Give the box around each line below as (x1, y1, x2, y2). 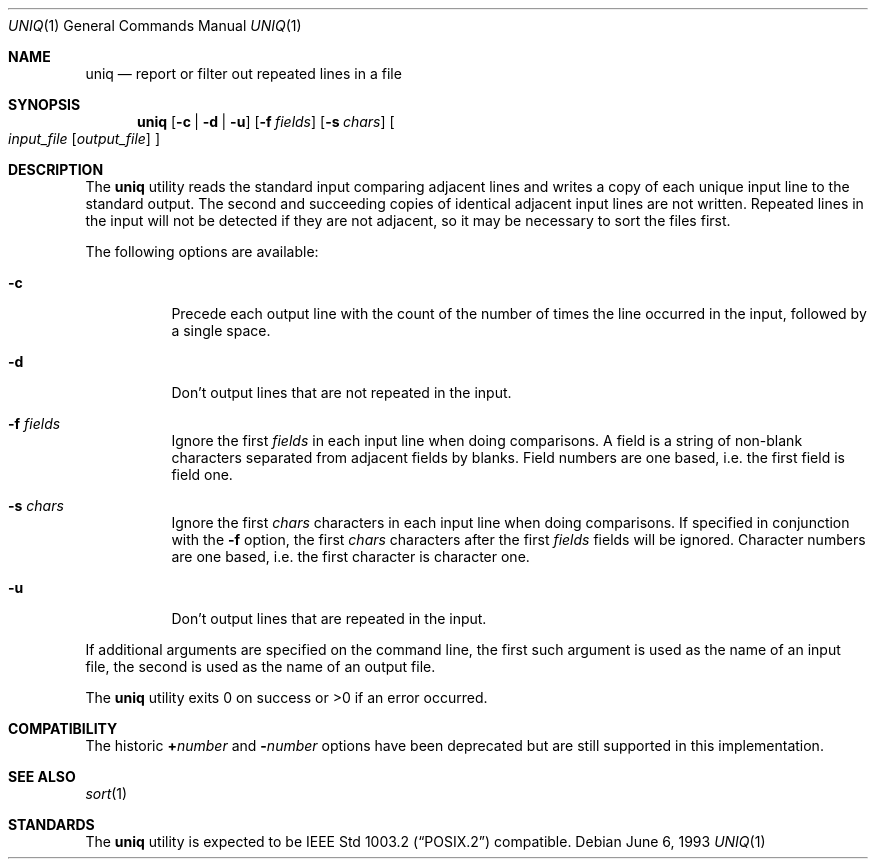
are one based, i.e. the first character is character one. (171, 548, 530, 565)
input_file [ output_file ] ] (8, 130, 160, 147)
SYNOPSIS (8, 96, 81, 113)
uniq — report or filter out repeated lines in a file (85, 65, 402, 82)
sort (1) (85, 785, 128, 802)
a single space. (171, 322, 271, 339)
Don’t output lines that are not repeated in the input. (171, 384, 512, 401)
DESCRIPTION (8, 161, 104, 178)
